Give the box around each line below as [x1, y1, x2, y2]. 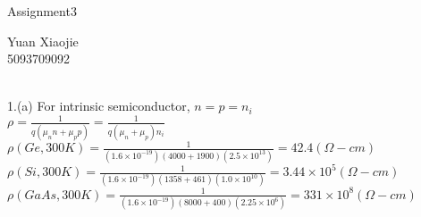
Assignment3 [7, 2, 77, 20]
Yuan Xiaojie [7, 31, 79, 50]
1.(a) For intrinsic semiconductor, [7, 96, 190, 115]
